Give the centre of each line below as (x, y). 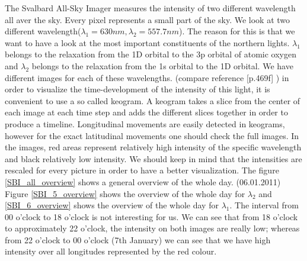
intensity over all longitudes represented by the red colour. (111, 251)
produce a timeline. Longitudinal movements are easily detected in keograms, (145, 123)
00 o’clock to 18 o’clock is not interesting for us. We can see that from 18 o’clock (151, 216)
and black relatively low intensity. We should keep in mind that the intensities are (153, 158)
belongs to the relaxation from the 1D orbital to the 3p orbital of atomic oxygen (151, 54)
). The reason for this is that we (237, 31)
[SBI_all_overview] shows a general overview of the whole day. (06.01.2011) (143, 181)
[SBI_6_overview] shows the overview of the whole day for (112, 205)
